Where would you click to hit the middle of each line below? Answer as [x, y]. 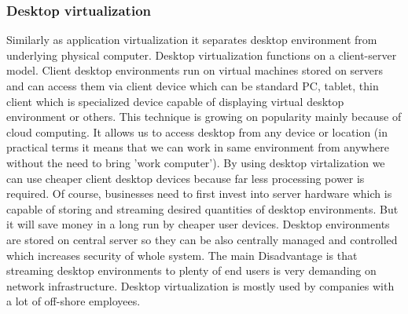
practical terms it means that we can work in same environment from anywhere [198, 147]
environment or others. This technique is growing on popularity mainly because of [204, 117]
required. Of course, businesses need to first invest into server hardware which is [199, 194]
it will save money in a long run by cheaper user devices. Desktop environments [198, 224]
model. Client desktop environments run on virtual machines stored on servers [195, 70]
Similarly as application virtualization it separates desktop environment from [192, 40]
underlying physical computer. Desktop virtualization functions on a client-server [202, 55]
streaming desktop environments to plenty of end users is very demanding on [191, 270]
